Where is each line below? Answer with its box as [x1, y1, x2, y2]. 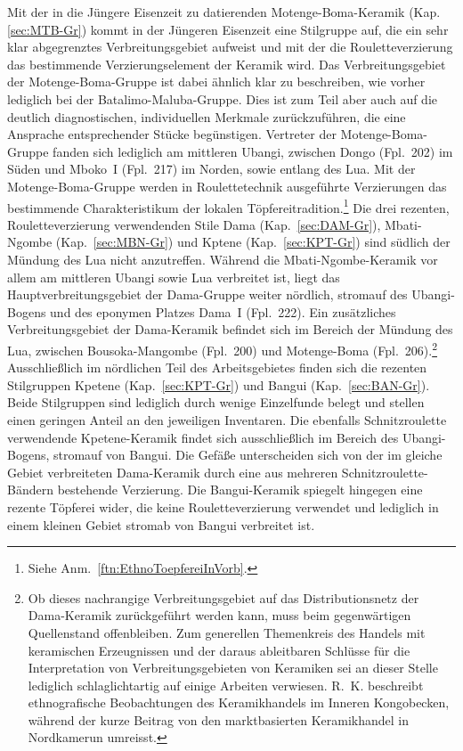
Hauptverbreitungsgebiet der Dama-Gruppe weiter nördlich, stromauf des [7, 285, 408, 304]
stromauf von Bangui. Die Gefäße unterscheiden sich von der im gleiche [53, 445, 443, 464]
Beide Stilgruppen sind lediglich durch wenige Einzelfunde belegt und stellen [7, 393, 425, 412]
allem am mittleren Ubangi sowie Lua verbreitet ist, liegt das [7, 267, 340, 286]
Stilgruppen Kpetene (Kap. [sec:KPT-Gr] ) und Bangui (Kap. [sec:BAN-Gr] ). [7, 375, 430, 394]
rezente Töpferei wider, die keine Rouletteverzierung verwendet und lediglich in [7, 497, 439, 516]
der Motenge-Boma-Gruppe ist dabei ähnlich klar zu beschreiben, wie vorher [7, 72, 426, 91]
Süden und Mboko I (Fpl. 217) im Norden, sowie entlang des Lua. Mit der [7, 159, 416, 178]
